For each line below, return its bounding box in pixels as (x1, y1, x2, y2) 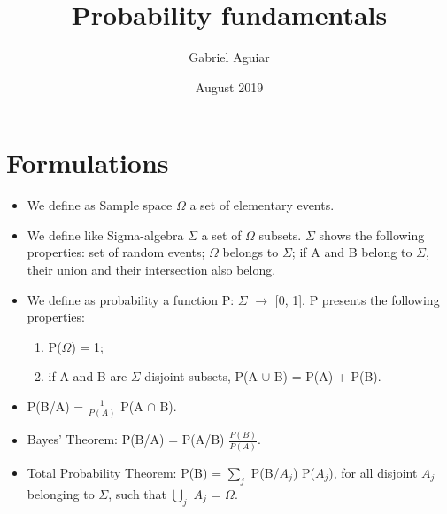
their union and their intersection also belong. (27, 261, 276, 279)
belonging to (27, 484, 95, 502)
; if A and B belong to (291, 243, 412, 261)
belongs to (222, 243, 279, 261)
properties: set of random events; (27, 243, 205, 261)
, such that (108, 484, 167, 502)
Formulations (6, 144, 169, 181)
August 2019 (195, 77, 264, 96)
